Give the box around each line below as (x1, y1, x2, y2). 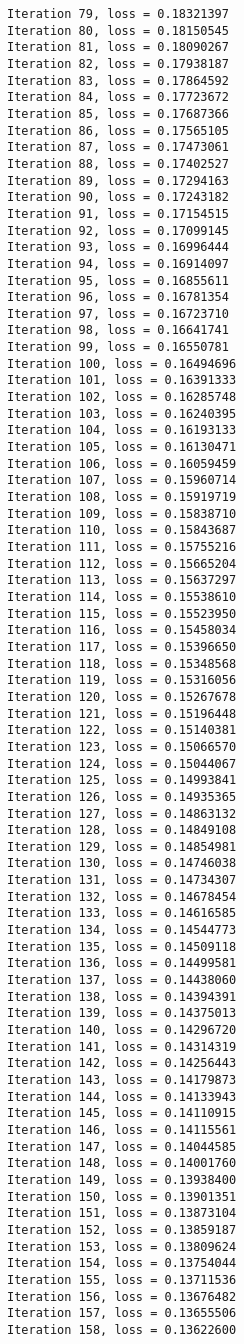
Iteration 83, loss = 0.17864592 (7, 73, 229, 88)
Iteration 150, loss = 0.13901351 (7, 1189, 237, 1204)
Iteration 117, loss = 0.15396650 (7, 639, 237, 654)
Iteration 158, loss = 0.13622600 (7, 1322, 237, 1337)
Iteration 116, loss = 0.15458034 (7, 623, 237, 638)
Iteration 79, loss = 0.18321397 (7, 7, 229, 21)
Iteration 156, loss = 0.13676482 (7, 1289, 237, 1304)
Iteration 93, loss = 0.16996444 (7, 240, 229, 255)
